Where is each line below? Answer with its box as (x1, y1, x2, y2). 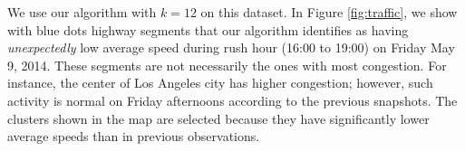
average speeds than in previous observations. (7, 127, 260, 146)
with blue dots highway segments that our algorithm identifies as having (7, 20, 409, 39)
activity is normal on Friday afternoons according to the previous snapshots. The (7, 90, 458, 109)
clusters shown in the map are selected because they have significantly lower (7, 109, 430, 127)
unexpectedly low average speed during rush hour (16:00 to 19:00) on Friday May (7, 38, 455, 57)
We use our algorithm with (7, 3, 157, 21)
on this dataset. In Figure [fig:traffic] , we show (200, 3, 458, 21)
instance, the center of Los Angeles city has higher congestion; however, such (7, 73, 433, 92)
